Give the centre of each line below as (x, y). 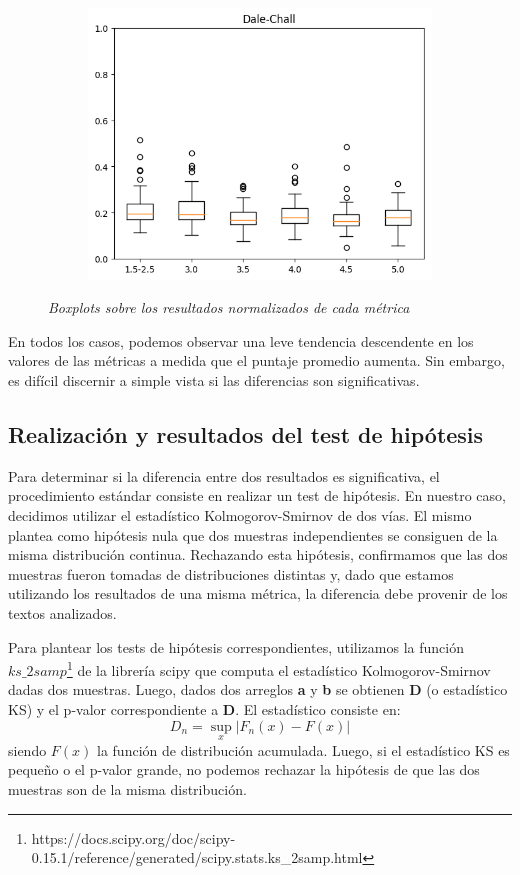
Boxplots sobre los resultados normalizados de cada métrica (229, 307)
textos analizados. (62, 612)
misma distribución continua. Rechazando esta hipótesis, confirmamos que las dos (258, 554)
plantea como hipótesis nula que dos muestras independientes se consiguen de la (253, 534)
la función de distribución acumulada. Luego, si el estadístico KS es (303, 749)
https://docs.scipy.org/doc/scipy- (133, 837)
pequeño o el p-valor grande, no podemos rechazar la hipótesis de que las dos (244, 769)
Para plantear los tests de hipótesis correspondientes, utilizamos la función (236, 646)
